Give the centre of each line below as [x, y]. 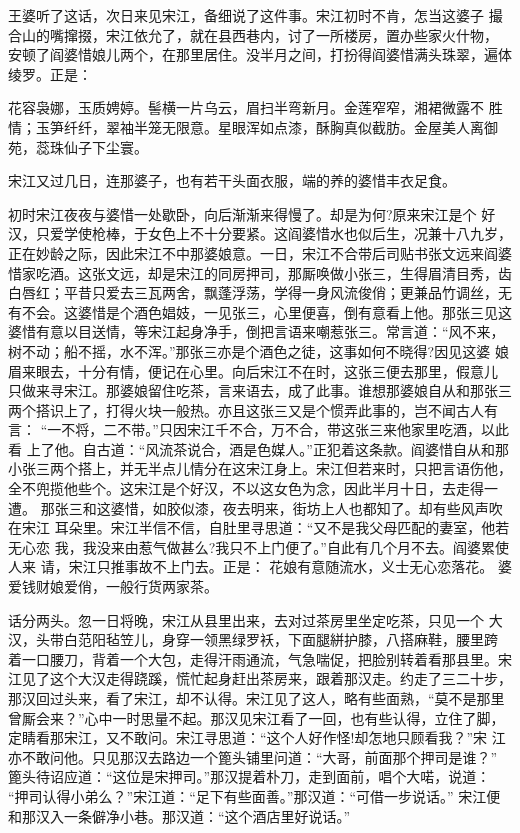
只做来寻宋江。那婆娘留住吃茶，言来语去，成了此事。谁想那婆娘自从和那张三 [260, 390]
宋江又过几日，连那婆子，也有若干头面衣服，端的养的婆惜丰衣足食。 [232, 180]
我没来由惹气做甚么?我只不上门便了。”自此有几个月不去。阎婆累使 [295, 546]
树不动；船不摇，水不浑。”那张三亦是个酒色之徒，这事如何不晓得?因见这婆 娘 [258, 350]
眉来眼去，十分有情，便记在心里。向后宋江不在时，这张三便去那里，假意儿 [253, 370]
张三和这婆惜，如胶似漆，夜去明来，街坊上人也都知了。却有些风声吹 [278, 507]
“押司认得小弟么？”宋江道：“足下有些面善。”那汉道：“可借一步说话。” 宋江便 [254, 795]
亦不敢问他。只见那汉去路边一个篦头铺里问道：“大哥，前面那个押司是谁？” [253, 756]
